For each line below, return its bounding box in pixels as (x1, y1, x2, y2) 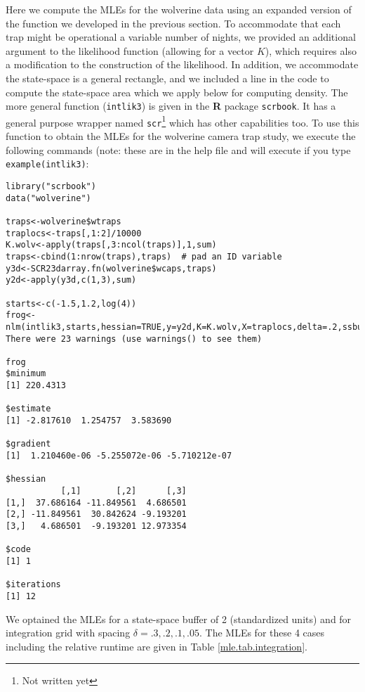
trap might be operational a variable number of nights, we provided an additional (6, 30, 356, 44)
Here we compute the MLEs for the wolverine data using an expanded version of (6, 2, 352, 16)
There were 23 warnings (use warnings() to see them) (6, 333, 263, 344)
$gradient (6, 439, 51, 449)
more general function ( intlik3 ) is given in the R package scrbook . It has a (6, 98, 336, 113)
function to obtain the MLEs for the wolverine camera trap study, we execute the (6, 129, 356, 143)
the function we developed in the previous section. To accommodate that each (6, 15, 341, 30)
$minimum (6, 369, 46, 379)
